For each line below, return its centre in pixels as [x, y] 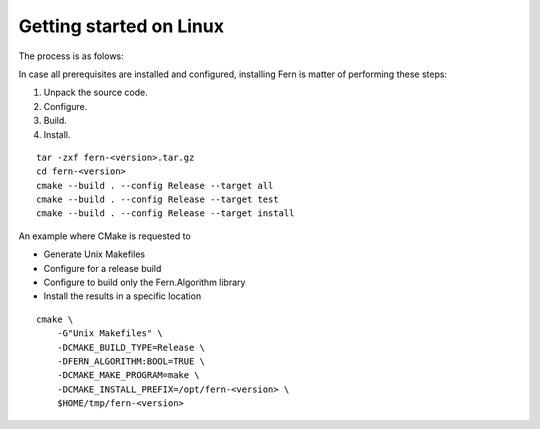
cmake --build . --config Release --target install [165, 213]
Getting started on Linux [121, 26]
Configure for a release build [102, 268]
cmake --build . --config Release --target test [157, 199]
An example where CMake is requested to [105, 236]
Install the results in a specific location [122, 296]
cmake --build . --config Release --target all [155, 185]
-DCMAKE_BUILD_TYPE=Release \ [130, 347]
